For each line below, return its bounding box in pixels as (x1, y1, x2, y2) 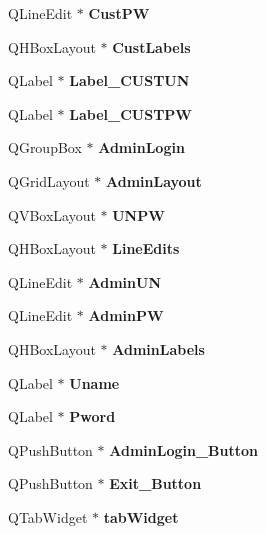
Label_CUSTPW (69, 103, 193, 124)
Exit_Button (109, 473, 202, 494)
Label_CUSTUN (69, 70, 190, 91)
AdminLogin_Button (109, 439, 258, 460)
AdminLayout (105, 170, 202, 191)
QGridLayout (8, 170, 90, 191)
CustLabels (112, 36, 191, 57)
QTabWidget (8, 506, 88, 527)
